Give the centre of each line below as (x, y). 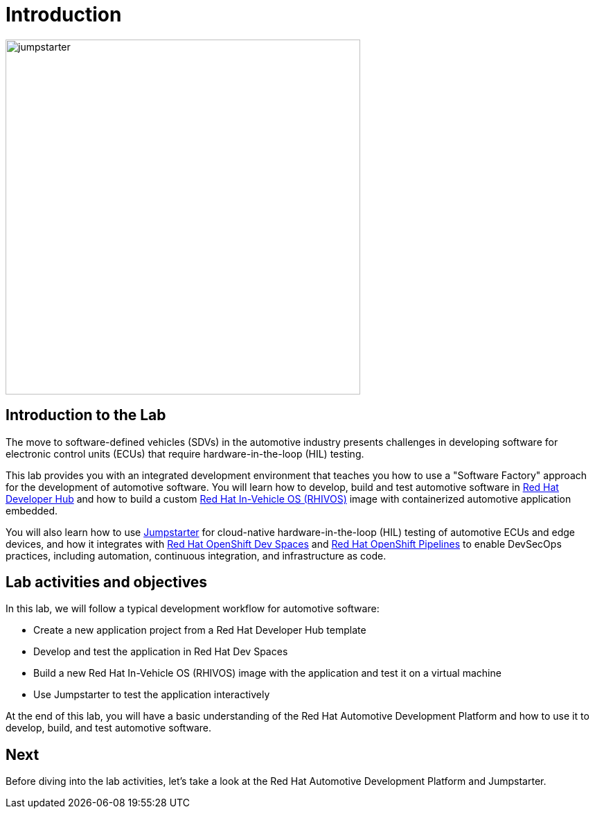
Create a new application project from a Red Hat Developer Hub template (200, 630)
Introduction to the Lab (86, 415)
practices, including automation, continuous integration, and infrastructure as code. (196, 555)
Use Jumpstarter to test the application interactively (152, 695)
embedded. (32, 510)
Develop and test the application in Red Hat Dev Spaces (161, 652)
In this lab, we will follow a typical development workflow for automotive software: (193, 609)
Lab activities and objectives (107, 582)
